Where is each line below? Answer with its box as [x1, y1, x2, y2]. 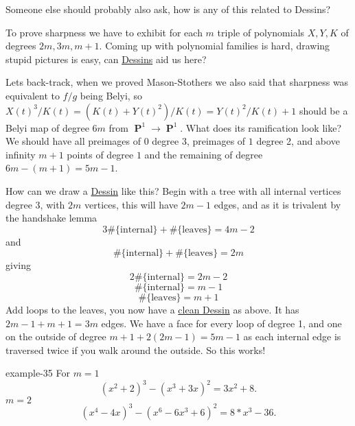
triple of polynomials [217, 25, 305, 39]
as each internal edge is [243, 329, 341, 344]
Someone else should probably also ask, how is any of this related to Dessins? [5, 2, 331, 16]
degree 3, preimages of [152, 134, 246, 148]
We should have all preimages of [5, 134, 141, 148]
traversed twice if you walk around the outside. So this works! [5, 342, 266, 357]
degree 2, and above [256, 134, 340, 148]
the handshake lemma [5, 211, 98, 225]
